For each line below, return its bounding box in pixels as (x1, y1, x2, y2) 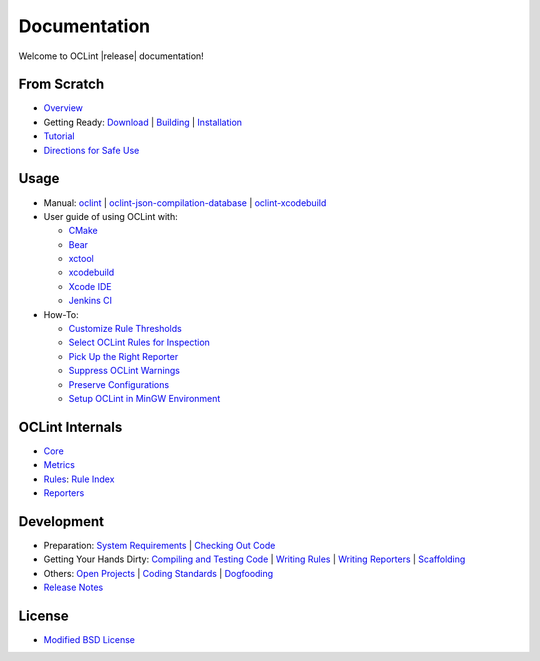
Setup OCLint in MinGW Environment (68, 393, 221, 404)
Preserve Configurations (68, 378, 170, 390)
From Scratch (18, 76, 105, 93)
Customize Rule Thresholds (68, 323, 182, 335)
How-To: (43, 308, 79, 320)
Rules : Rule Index (43, 473, 115, 485)
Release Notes (43, 581, 104, 594)
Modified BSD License (43, 634, 135, 646)
